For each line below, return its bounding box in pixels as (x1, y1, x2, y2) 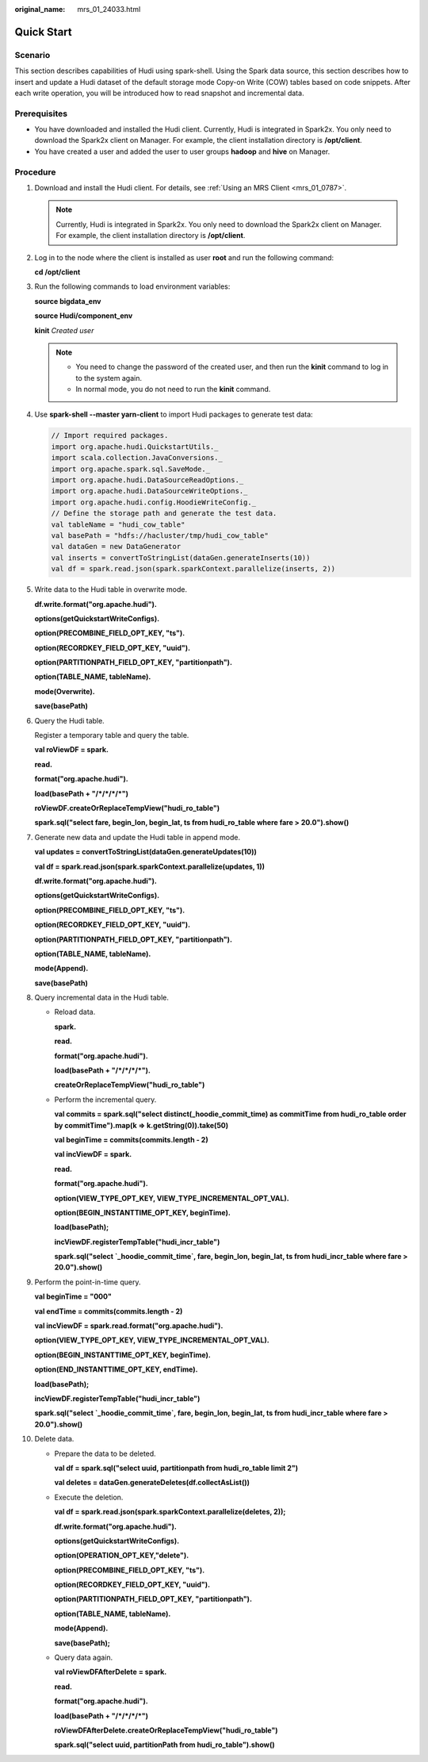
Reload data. (54, 1008, 96, 1017)
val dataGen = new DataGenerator (51, 542, 182, 551)
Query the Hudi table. (34, 716, 105, 725)
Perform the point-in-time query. (34, 1277, 141, 1287)
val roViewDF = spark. (34, 745, 109, 754)
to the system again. (75, 373, 143, 382)
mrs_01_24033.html (77, 5, 141, 13)
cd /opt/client (34, 267, 81, 277)
